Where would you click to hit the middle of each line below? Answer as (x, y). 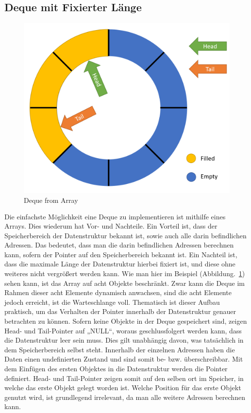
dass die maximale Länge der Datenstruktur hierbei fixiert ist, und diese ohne (120, 264)
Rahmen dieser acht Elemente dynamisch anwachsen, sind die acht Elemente (118, 292)
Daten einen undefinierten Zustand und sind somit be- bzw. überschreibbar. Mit (124, 359)
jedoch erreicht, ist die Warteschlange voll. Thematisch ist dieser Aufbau (112, 302)
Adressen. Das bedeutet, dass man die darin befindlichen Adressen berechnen (119, 245)
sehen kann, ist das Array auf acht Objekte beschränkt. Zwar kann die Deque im (125, 283)
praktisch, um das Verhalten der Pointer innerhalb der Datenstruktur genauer (120, 311)
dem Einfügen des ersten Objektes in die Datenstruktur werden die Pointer (116, 369)
